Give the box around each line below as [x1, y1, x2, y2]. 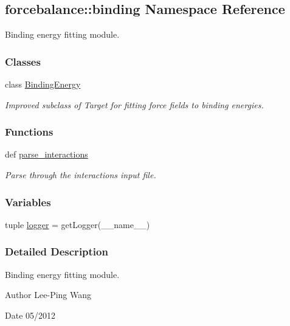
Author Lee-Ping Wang [5, 288, 92, 301]
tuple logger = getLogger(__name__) [5, 218, 150, 231]
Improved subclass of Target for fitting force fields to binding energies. [5, 98, 264, 111]
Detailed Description [5, 244, 108, 259]
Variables [5, 194, 51, 209]
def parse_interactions [5, 148, 88, 161]
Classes [5, 54, 41, 69]
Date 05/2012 [5, 308, 56, 321]
